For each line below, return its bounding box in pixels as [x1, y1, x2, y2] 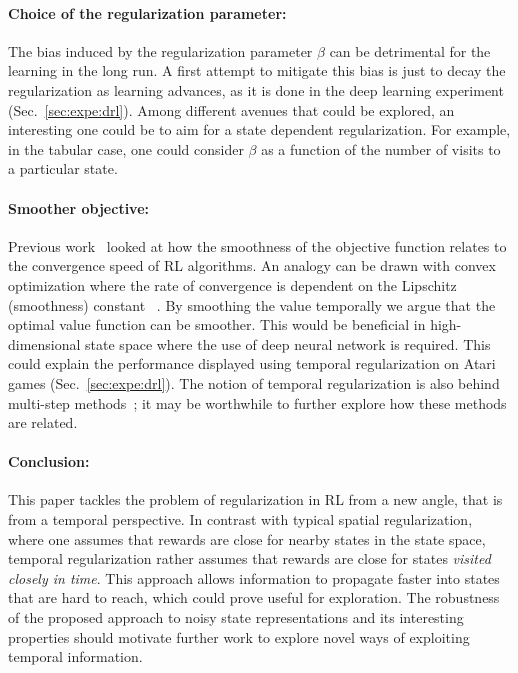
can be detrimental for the [329, 40, 491, 61]
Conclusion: [8, 451, 90, 472]
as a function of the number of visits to [261, 138, 501, 159]
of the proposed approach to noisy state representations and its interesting [8, 607, 464, 628]
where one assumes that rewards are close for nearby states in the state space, [8, 528, 486, 549]
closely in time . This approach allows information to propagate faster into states [8, 567, 500, 588]
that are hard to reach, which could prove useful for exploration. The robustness [8, 587, 500, 608]
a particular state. [8, 158, 118, 179]
